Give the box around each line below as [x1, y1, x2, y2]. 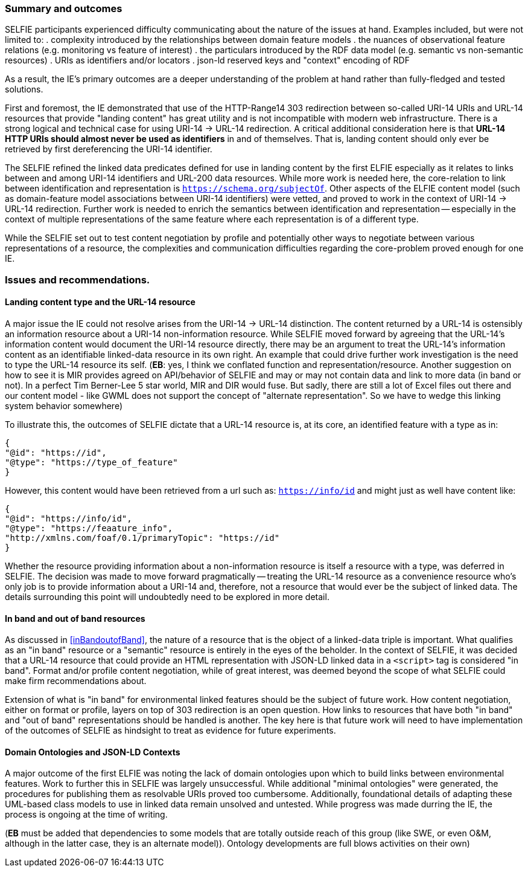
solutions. [5, 84, 43, 95]
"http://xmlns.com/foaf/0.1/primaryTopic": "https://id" [5, 532, 280, 543]
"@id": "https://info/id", [5, 513, 132, 523]
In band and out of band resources [5, 613, 145, 624]
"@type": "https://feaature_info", [5, 523, 173, 533]
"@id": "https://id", [5, 447, 107, 457]
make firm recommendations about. [5, 676, 147, 686]
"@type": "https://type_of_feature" [5, 457, 178, 467]
